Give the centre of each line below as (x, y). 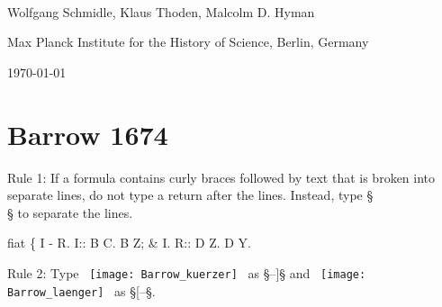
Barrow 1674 (88, 134)
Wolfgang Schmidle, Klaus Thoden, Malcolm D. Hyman (161, 11)
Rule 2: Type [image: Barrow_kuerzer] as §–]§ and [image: (187, 272)
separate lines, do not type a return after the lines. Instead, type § (190, 195)
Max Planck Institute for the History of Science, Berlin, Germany (188, 42)
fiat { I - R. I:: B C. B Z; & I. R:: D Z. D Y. (129, 243)
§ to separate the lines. (70, 212)
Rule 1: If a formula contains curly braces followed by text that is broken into (221, 177)
